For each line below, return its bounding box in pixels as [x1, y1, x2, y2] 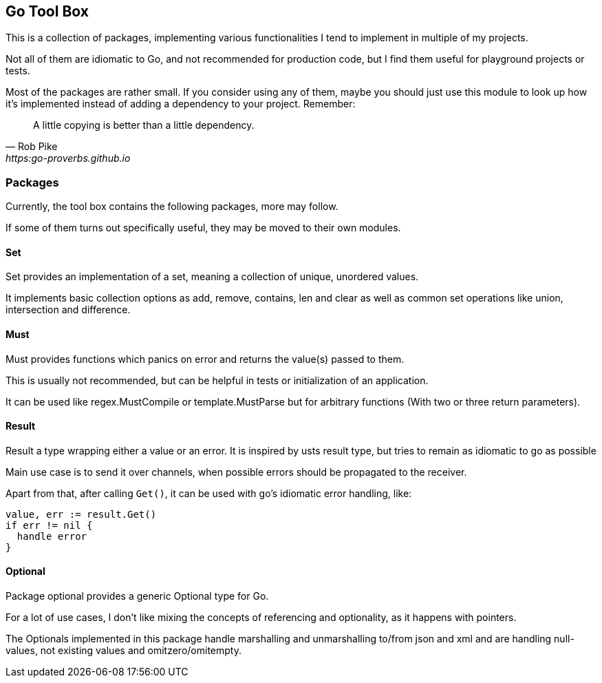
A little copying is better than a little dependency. [33, 119, 255, 132]
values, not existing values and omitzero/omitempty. [6, 644, 241, 657]
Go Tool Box [6, 3, 89, 20]
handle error [17, 530, 87, 542]
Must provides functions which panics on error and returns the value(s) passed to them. [6, 353, 405, 365]
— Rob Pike [6, 140, 58, 153]
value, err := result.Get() [6, 508, 157, 520]
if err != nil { [6, 519, 93, 531]
